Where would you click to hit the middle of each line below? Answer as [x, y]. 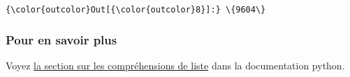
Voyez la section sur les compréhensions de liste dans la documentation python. [175, 65]
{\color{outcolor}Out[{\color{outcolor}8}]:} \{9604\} [136, 10]
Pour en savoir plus [61, 39]
